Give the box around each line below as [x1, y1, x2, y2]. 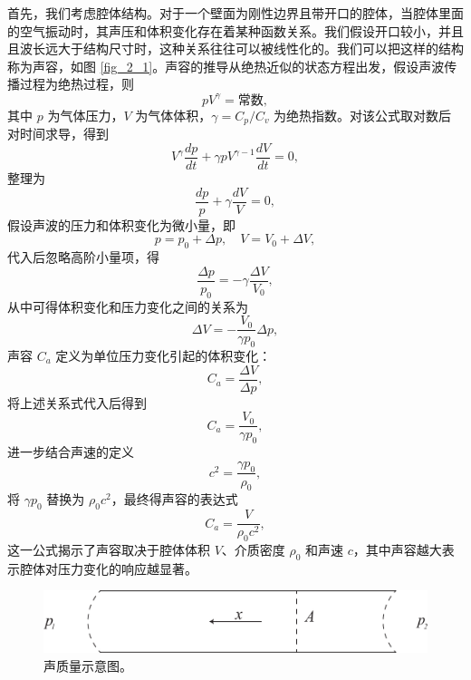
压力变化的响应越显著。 [57, 559, 197, 578]
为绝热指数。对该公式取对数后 [274, 105, 452, 124]
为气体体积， [135, 105, 212, 124]
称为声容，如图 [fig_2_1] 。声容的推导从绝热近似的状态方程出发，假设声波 [7, 56, 445, 75]
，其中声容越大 [352, 540, 442, 559]
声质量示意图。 [43, 656, 132, 675]
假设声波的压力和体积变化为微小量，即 [7, 215, 235, 234]
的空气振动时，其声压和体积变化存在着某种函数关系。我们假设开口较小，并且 [7, 21, 464, 40]
